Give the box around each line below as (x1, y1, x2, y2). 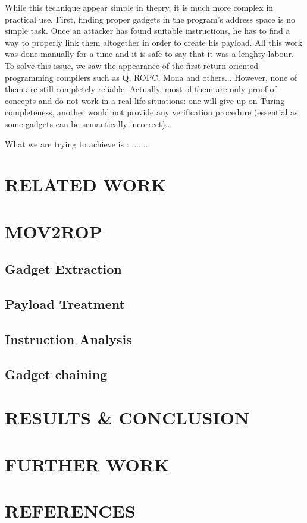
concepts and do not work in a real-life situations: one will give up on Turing (5, 94, 285, 106)
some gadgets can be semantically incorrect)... (5, 117, 173, 130)
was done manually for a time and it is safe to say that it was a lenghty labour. (5, 48, 294, 60)
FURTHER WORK (5, 452, 170, 476)
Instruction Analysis (5, 329, 132, 348)
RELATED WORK (5, 172, 167, 197)
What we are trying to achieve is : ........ (5, 137, 151, 150)
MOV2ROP (5, 219, 102, 243)
